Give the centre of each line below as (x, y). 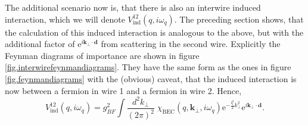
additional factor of (40, 44)
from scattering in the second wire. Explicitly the (191, 44)
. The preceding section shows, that (239, 19)
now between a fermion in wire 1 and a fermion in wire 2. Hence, (123, 90)
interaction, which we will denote (65, 19)
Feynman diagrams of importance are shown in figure (102, 55)
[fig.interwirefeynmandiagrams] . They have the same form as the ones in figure (148, 67)
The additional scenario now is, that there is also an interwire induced (133, 7)
